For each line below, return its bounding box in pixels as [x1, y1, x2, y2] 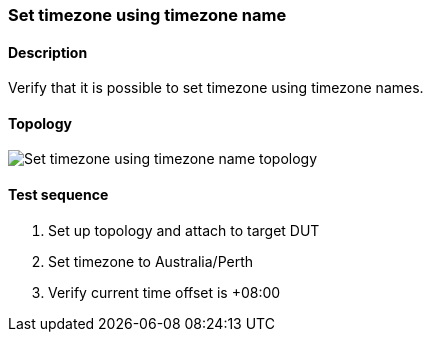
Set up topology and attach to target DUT [48, 221, 320, 239]
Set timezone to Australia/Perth [48, 252, 254, 270]
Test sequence [8, 186, 109, 204]
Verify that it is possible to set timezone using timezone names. [8, 79, 424, 97]
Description [8, 43, 88, 61]
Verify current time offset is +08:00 [48, 283, 281, 301]
